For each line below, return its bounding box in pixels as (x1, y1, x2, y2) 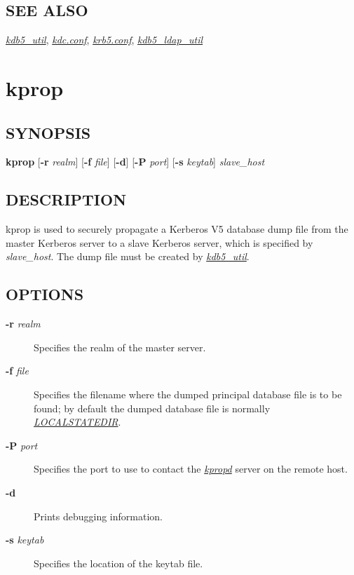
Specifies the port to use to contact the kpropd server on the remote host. (34, 461, 348, 476)
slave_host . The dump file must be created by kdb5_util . (6, 249, 250, 264)
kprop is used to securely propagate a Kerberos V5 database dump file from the (6, 222, 348, 236)
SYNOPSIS (6, 121, 91, 143)
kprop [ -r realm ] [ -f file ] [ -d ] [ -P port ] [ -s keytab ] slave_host (6, 154, 265, 169)
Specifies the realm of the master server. (34, 339, 206, 354)
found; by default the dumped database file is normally (34, 400, 271, 415)
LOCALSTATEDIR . (34, 414, 121, 429)
